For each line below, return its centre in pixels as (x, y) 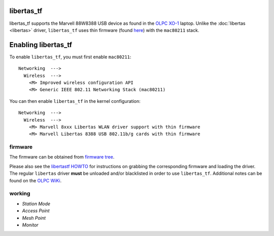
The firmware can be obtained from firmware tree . (62, 157)
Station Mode (36, 204)
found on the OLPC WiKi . (36, 180)
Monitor (30, 225)
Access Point (36, 211)
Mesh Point (34, 218)
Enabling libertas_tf (41, 45)
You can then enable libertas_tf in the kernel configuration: (75, 101)
